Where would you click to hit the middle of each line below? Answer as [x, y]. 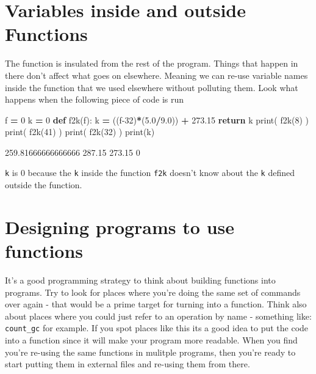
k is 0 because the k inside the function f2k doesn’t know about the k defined [150, 173]
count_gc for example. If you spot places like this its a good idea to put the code [157, 328]
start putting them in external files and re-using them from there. [127, 364]
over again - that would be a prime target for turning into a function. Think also [156, 304]
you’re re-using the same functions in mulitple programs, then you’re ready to [150, 352]
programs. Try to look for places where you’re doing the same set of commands [153, 292]
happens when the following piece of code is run [95, 99]
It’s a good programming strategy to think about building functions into [140, 280]
